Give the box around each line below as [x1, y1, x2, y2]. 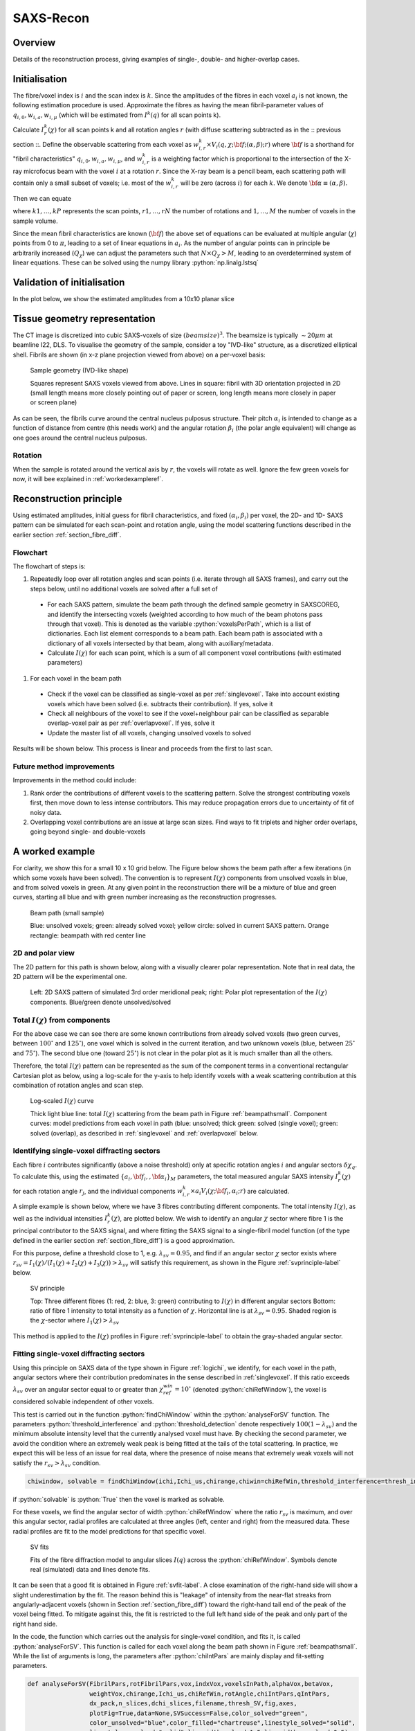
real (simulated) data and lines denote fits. [30, 1565, 150, 1573]
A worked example [12, 845, 95, 858]
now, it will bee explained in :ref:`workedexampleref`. [12, 475, 164, 483]
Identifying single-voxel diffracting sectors [12, 1146, 160, 1156]
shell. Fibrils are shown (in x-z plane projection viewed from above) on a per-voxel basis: [12, 350, 266, 359]
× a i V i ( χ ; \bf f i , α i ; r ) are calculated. [190, 1187, 290, 1197]
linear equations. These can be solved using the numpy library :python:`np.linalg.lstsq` [12, 258, 259, 267]
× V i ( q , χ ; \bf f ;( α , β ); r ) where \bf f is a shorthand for [206, 140, 355, 150]
